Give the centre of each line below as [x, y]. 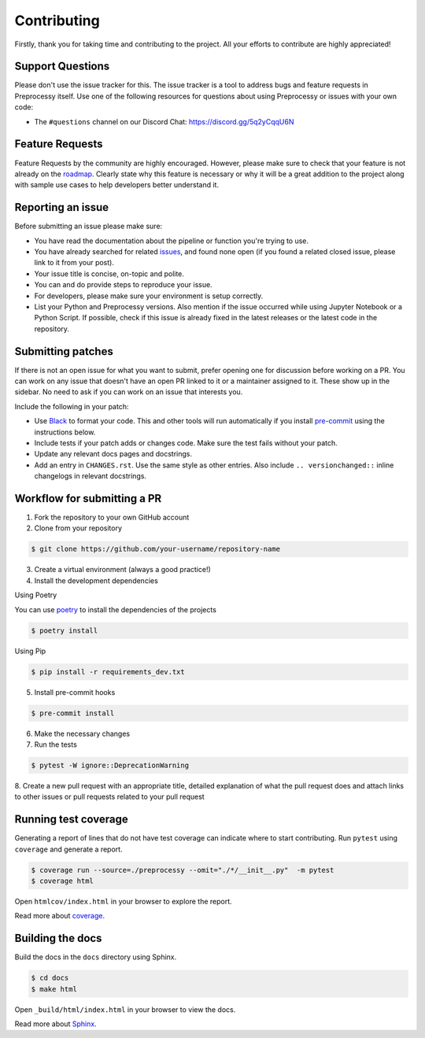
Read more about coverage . [60, 916]
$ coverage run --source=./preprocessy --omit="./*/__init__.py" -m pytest [183, 870]
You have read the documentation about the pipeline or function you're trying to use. [172, 241]
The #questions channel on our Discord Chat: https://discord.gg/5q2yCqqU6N [164, 121]
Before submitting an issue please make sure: [89, 226]
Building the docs [58, 938]
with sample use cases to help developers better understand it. [117, 185]
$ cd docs [50, 978]
